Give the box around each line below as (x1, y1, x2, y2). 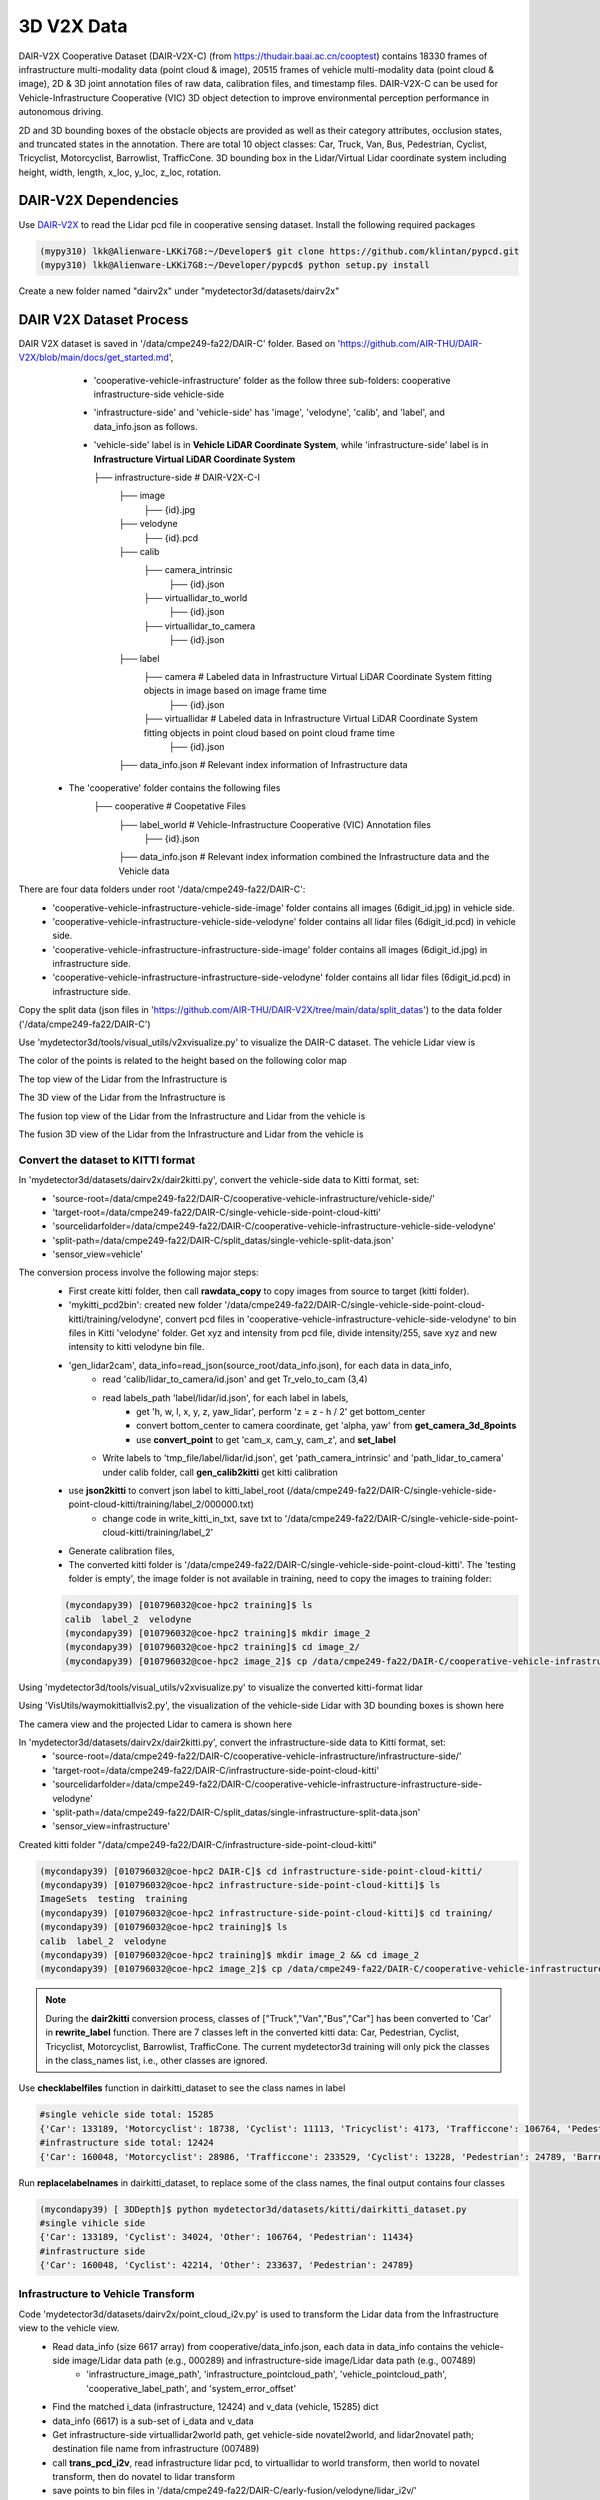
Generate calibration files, (68, 1545, 175, 1557)
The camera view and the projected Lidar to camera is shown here (18, 1718, 292, 1730)
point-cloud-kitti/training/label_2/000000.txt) (68, 1498, 254, 1510)
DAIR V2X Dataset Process (18, 311, 189, 328)
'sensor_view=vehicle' (52, 1248, 144, 1260)
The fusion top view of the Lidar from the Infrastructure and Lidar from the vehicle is (18, 1110, 366, 1122)
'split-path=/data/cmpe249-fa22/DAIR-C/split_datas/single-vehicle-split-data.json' (52, 1234, 394, 1246)
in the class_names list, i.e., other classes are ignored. (45, 2054, 269, 2066)
